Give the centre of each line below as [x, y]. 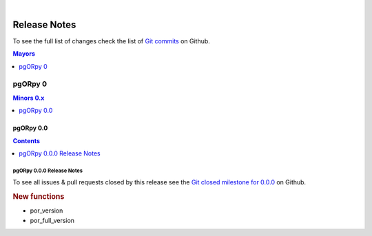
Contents [27, 140]
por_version [46, 211]
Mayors [24, 54]
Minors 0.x [29, 98]
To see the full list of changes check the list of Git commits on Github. [111, 41]
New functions [39, 197]
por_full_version [52, 220]
